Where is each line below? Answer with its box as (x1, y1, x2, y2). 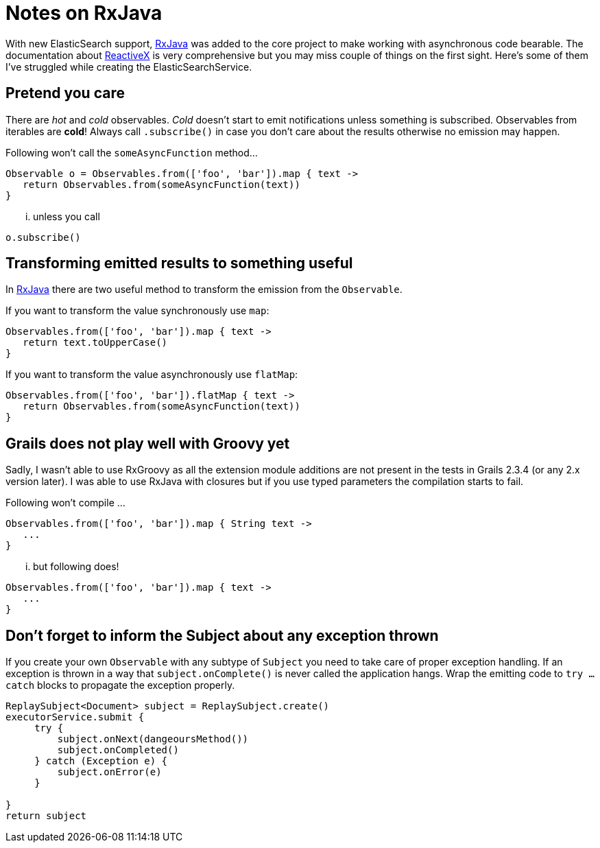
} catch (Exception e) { (34, 755, 168, 767)
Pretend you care (5, 84, 125, 102)
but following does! (33, 561, 119, 573)
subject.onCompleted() (57, 744, 179, 756)
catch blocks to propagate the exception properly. (5, 679, 235, 692)
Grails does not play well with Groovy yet (5, 434, 290, 452)
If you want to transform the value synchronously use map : (5, 305, 269, 317)
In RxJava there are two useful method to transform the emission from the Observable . (5, 283, 403, 296)
